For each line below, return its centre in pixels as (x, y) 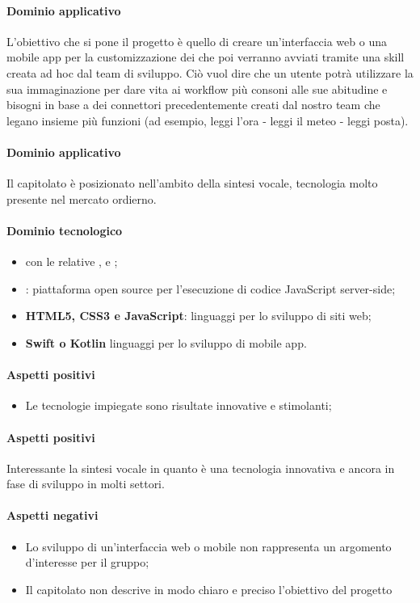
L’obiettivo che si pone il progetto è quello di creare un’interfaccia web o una (197, 41)
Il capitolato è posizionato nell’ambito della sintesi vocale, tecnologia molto (192, 183)
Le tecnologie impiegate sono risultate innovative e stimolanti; (178, 405)
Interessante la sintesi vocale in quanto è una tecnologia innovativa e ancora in (201, 468)
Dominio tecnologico (65, 230)
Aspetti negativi (52, 515)
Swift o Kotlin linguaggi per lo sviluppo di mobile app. (166, 342)
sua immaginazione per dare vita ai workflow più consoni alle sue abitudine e (197, 89)
